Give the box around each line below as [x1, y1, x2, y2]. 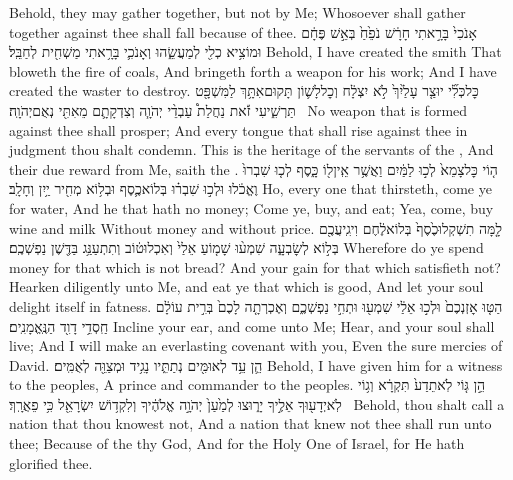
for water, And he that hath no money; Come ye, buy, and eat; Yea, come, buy [9, 197, 494, 218]
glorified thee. [9, 452, 93, 473]
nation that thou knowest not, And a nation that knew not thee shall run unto [9, 413, 492, 434]
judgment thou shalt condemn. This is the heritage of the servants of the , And [9, 139, 494, 160]
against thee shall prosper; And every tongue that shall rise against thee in [9, 119, 468, 140]
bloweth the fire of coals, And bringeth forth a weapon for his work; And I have [9, 60, 497, 81]
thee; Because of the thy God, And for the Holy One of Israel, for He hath [9, 433, 465, 454]
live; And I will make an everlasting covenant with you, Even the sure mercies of [9, 335, 503, 356]
